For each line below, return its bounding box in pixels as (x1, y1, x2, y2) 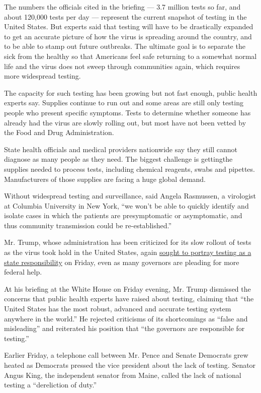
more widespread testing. (4, 71, 81, 81)
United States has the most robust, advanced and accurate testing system (4, 303, 231, 314)
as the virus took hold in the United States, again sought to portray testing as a (4, 247, 251, 257)
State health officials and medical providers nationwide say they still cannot (4, 144, 237, 154)
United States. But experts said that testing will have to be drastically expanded (4, 21, 253, 32)
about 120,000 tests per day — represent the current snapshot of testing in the (4, 11, 247, 22)
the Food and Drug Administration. (4, 127, 114, 138)
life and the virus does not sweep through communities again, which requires (4, 60, 240, 71)
